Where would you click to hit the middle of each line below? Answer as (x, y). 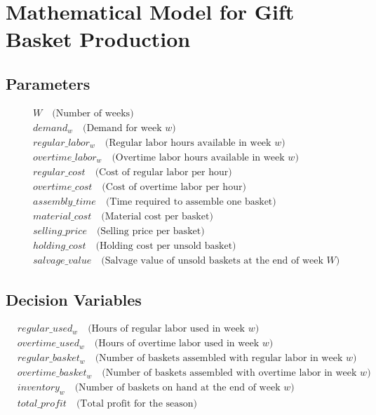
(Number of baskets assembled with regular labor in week (219, 359)
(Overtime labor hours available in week (198, 157)
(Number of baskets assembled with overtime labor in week (229, 373)
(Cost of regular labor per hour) (163, 172)
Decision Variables (74, 299)
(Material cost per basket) (157, 217)
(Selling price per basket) (150, 232)
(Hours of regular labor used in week (166, 329)
